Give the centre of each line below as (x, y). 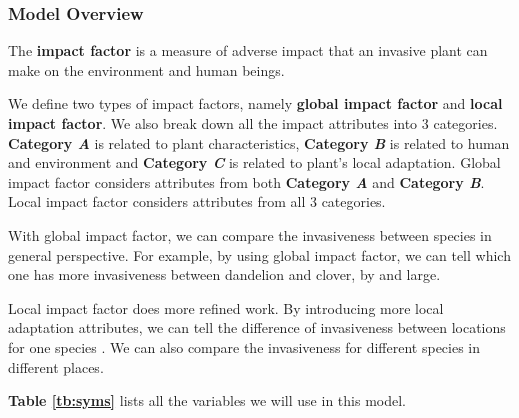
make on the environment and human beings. (146, 69)
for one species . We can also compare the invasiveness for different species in (244, 346)
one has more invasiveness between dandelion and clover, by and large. (224, 274)
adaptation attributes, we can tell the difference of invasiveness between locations (257, 327)
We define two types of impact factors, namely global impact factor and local (255, 103)
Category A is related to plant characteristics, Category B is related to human (259, 142)
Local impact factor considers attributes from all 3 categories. (197, 201)
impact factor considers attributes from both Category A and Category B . (246, 181)
